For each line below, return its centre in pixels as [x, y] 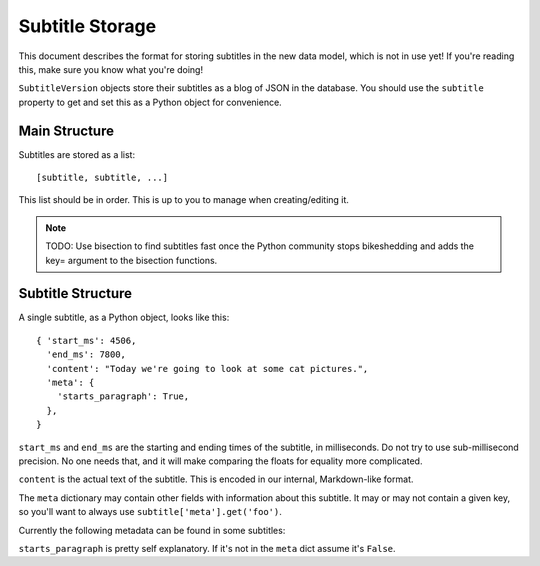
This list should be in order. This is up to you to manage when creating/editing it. [184, 200]
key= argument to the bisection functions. [131, 260]
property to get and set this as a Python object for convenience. [150, 102]
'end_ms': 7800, [86, 354]
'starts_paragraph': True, [123, 396]
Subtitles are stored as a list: [76, 154]
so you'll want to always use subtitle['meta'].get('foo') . [150, 512]
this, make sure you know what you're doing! [111, 69]
